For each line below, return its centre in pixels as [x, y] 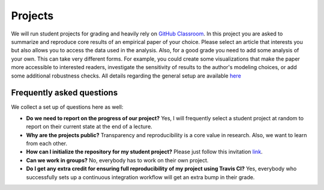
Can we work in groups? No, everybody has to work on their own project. [117, 160]
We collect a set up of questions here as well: [67, 107]
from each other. [47, 143]
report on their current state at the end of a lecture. [89, 127]
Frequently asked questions [64, 93]
